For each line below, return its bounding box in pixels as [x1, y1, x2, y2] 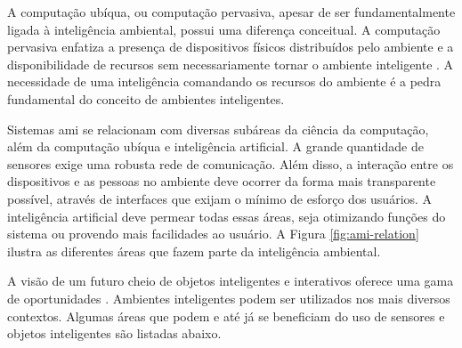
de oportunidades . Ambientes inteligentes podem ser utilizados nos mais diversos [7, 288, 450, 307]
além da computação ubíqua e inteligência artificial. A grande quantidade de [7, 137, 424, 156]
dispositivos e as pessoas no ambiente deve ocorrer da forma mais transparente [7, 172, 436, 190]
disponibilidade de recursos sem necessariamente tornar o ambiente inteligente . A [7, 54, 454, 73]
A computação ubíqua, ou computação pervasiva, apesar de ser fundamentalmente [7, 3, 456, 20]
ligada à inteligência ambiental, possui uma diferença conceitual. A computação [7, 20, 441, 38]
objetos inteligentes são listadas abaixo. [7, 324, 222, 343]
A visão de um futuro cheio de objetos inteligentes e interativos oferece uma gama [7, 271, 454, 290]
